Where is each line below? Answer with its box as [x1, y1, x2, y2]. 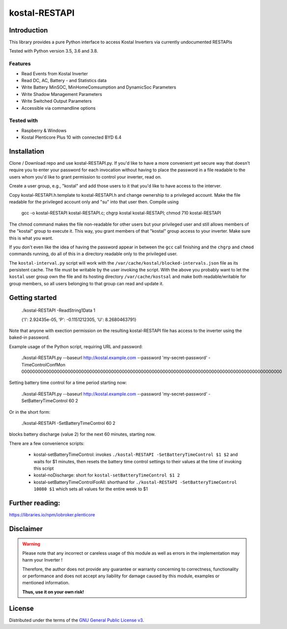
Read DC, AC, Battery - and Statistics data [21, 77, 107, 83]
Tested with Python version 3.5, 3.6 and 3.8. [9, 48, 98, 54]
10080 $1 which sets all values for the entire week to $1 [33, 486, 148, 492]
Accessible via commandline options [21, 105, 96, 111]
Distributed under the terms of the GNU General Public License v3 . [9, 617, 144, 623]
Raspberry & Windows [21, 127, 67, 133]
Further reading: [9, 499, 60, 507]
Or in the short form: [9, 409, 51, 415]
